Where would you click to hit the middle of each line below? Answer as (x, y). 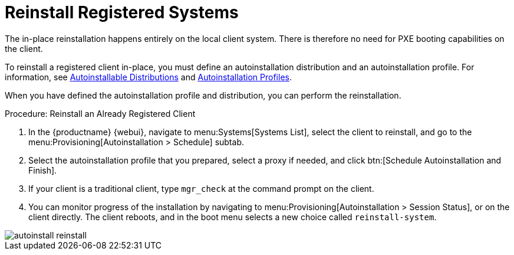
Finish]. (43, 170)
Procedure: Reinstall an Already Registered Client (100, 113)
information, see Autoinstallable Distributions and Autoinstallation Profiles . (148, 77)
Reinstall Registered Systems (122, 12)
